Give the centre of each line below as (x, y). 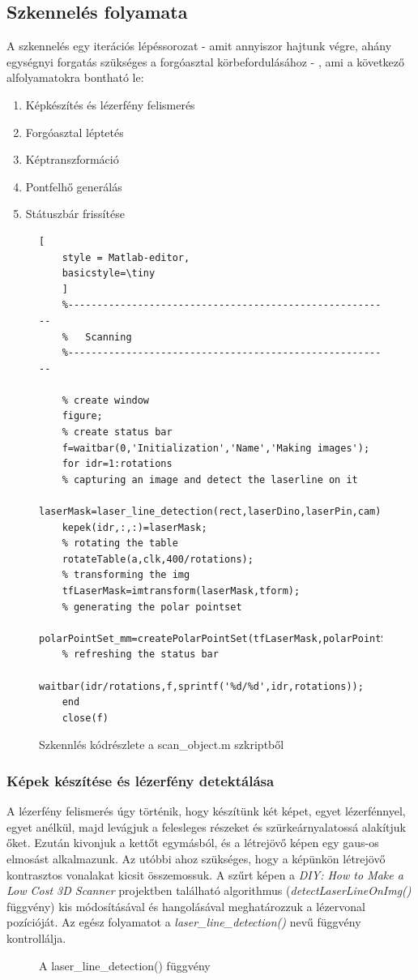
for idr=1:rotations (117, 464)
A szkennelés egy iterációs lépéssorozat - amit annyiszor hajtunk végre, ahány (199, 46)
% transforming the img (126, 575)
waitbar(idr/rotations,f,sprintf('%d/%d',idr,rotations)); (201, 686)
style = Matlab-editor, (126, 257)
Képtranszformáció (72, 159)
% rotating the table (120, 543)
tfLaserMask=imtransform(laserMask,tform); (181, 591)
